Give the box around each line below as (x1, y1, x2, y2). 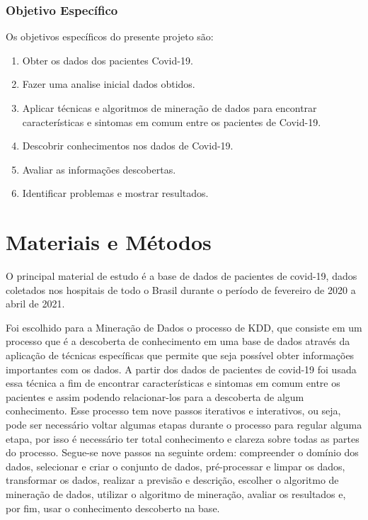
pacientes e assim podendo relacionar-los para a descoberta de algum (6, 389, 304, 404)
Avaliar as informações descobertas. (22, 162, 176, 176)
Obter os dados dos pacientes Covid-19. (22, 52, 193, 67)
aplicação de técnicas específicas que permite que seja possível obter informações (6, 348, 355, 363)
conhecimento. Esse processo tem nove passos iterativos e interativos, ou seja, (6, 403, 341, 418)
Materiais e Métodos (6, 227, 212, 256)
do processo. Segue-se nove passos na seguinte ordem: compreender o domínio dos (6, 445, 359, 460)
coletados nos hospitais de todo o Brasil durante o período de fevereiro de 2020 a (6, 282, 356, 297)
